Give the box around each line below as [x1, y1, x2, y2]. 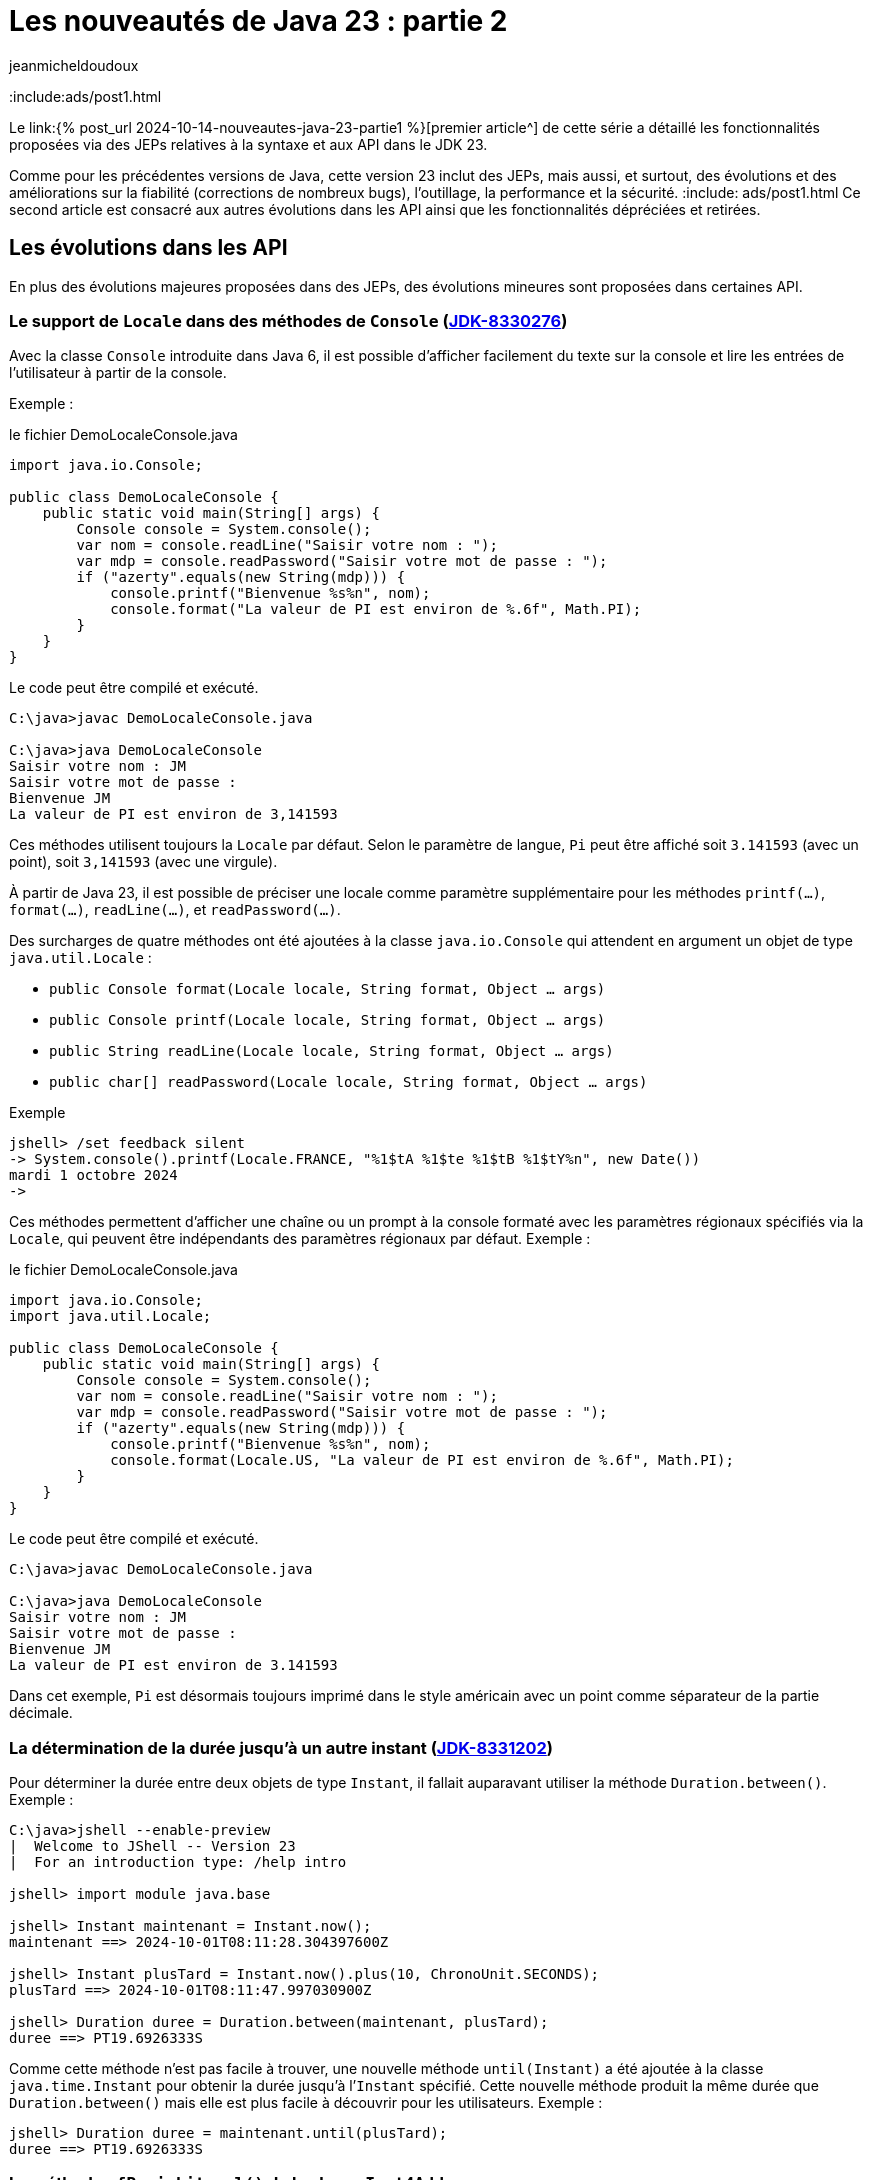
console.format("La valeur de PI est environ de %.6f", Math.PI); [110, 601, 642, 618]
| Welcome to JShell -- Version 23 [9, 1838, 296, 1855]
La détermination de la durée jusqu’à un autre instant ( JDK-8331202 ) [9, 1737, 554, 1758]
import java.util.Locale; [9, 1308, 212, 1325]
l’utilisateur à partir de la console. [9, 364, 227, 382]
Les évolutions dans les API [9, 235, 288, 261]
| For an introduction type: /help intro [9, 1854, 347, 1871]
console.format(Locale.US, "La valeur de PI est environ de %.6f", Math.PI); [110, 1452, 734, 1469]
